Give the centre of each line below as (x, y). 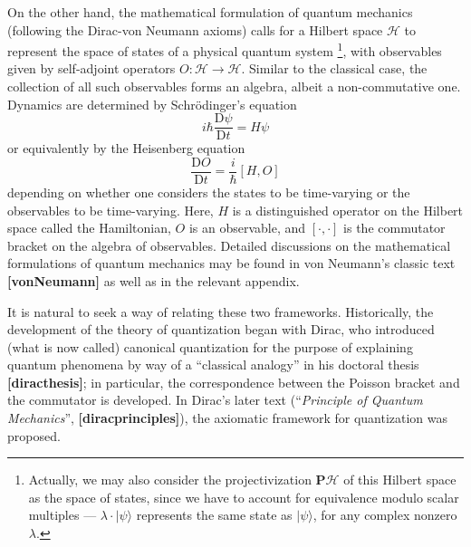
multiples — (62, 515)
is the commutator (394, 228)
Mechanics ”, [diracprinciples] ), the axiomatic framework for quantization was (228, 418)
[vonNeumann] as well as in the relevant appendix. (154, 280)
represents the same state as (214, 515)
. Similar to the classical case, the (334, 68)
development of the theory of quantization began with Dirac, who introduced (221, 329)
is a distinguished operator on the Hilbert (348, 210)
